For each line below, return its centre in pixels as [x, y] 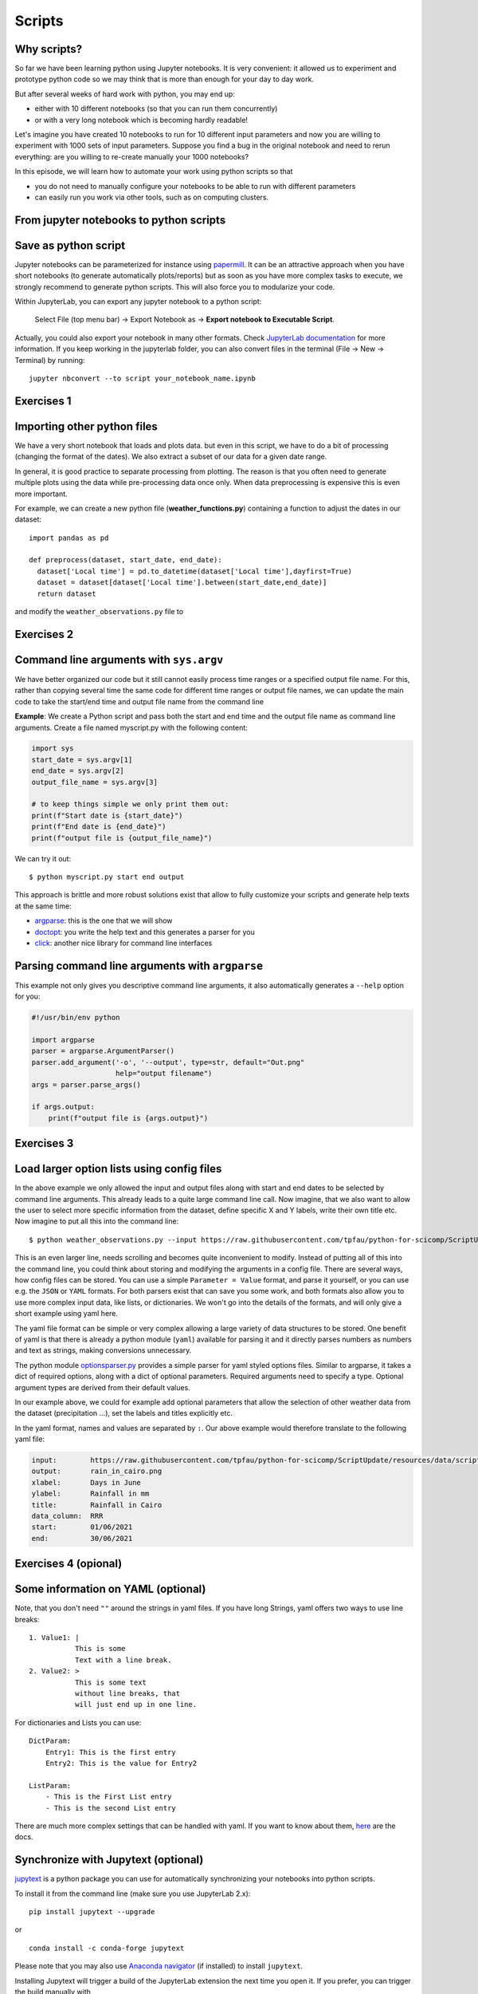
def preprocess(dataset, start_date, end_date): [125, 560]
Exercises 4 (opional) [69, 1564]
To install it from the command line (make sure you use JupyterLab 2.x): [133, 1894]
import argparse [63, 1040]
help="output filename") [164, 1074]
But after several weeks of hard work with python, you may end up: [125, 94]
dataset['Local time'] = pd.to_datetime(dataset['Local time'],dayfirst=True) [195, 571]
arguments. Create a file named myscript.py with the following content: [131, 727]
